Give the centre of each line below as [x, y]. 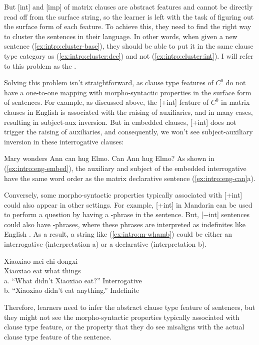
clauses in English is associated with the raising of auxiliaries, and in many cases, [128, 112]
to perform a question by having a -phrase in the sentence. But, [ [104, 214]
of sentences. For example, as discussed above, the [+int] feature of [106, 102]
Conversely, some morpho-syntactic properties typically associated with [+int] [123, 195]
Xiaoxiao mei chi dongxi [41, 261]
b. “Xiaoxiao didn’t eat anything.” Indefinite [72, 290]
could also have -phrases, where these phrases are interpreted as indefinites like [125, 224]
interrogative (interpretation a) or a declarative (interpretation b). [105, 244]
